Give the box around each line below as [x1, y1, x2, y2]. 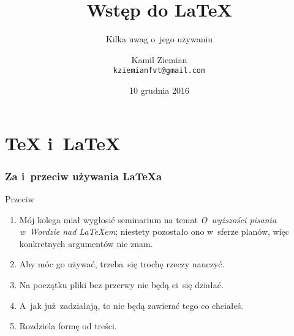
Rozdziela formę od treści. [19, 319, 117, 332]
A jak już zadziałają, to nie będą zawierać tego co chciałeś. [19, 299, 244, 311]
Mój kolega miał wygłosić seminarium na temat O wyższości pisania [19, 213, 277, 226]
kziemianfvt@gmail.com [113, 66, 206, 75]
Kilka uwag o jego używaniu [105, 32, 213, 45]
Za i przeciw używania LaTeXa [5, 168, 162, 183]
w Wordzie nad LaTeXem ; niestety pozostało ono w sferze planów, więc [19, 225, 289, 238]
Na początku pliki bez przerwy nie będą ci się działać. [19, 278, 224, 291]
